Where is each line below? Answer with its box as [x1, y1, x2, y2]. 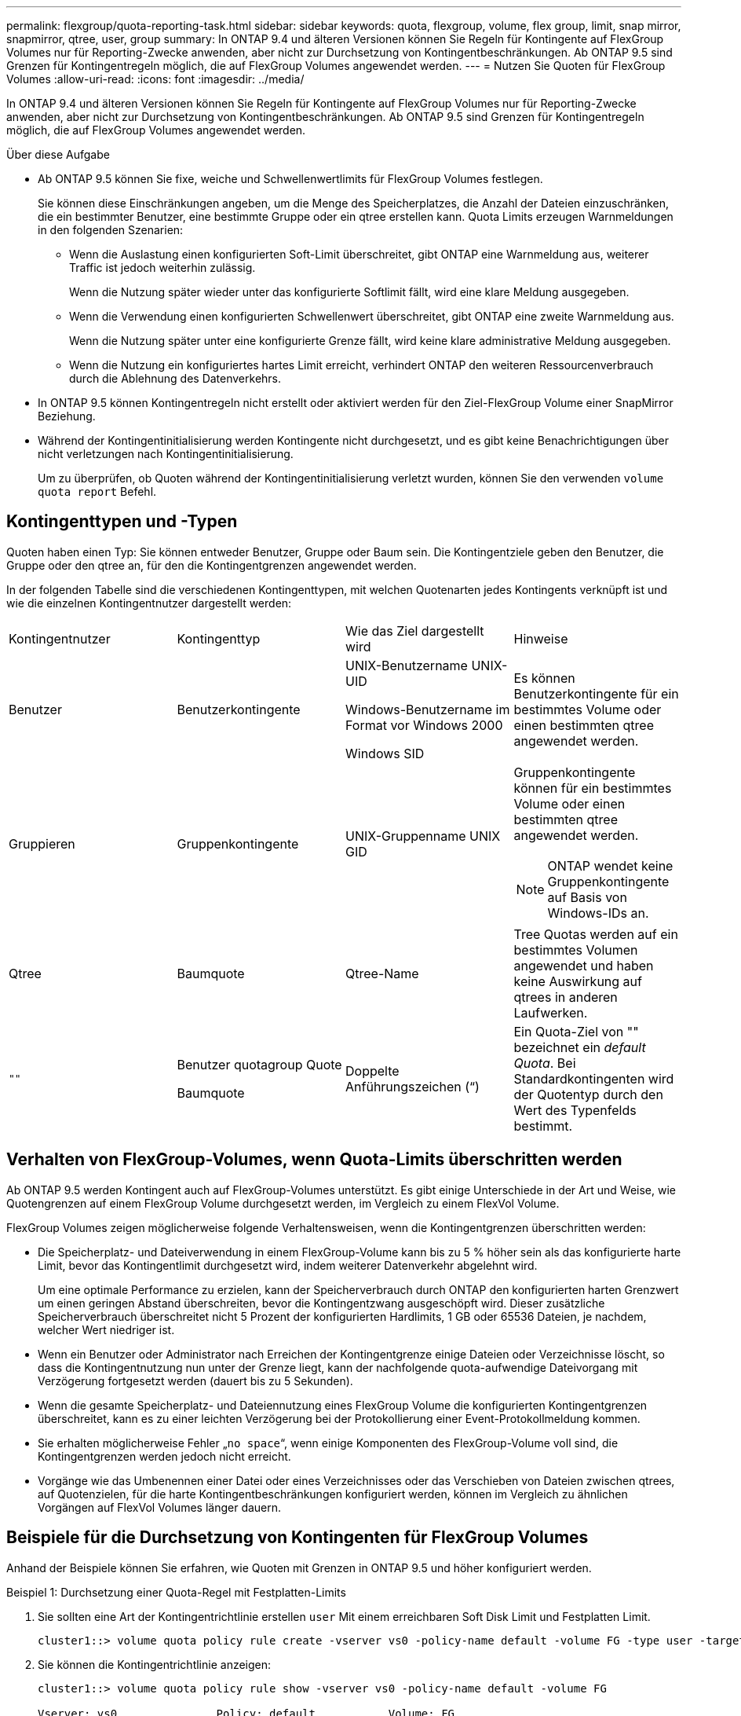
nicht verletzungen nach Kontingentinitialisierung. [38, 447, 294, 460]
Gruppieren [9, 835, 75, 852]
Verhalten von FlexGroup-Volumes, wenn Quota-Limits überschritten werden [6, 1149, 622, 1170]
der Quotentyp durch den [513, 1086, 663, 1102]
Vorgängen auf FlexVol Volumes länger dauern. [38, 1500, 282, 1514]
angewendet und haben [513, 957, 654, 973]
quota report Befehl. [38, 485, 157, 498]
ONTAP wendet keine [547, 857, 673, 874]
